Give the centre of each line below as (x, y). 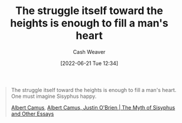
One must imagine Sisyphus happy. (54, 96)
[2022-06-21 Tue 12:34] (89, 63)
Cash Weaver (89, 52)
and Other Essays (32, 114)
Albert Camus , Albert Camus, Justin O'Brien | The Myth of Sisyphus (93, 107)
